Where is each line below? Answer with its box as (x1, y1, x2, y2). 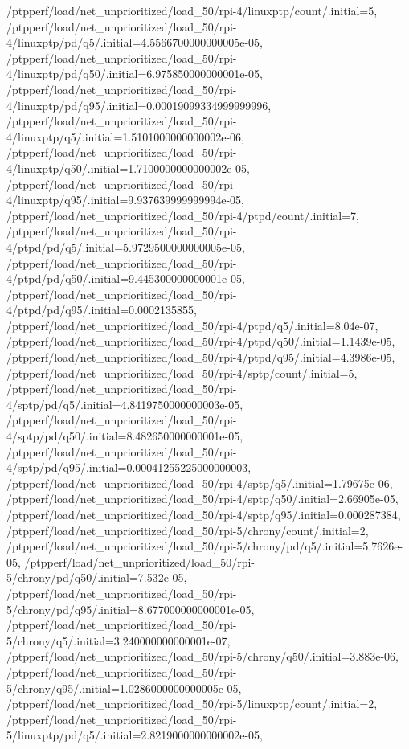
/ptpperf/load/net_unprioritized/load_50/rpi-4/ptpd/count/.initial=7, (6, 207, 359, 223)
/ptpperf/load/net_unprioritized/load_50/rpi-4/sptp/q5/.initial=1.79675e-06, (6, 474, 393, 491)
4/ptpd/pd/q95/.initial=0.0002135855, (6, 301, 197, 318)
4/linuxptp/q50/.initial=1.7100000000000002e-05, (6, 159, 251, 176)
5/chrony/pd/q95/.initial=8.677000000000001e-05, (6, 600, 255, 617)
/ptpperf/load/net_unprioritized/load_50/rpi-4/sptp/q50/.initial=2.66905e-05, (6, 490, 399, 507)
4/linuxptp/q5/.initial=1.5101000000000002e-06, (6, 128, 245, 145)
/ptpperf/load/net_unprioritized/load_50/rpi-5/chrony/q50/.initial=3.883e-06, (6, 648, 399, 665)
